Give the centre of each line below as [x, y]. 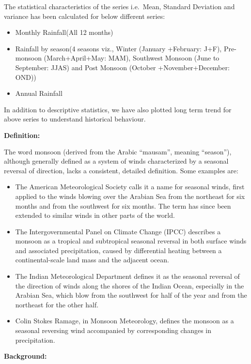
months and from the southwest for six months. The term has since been [123, 205]
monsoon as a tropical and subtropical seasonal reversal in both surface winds [131, 241]
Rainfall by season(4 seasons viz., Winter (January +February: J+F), [118, 48]
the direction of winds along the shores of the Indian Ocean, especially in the [130, 285]
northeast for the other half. [57, 304]
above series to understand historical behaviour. [75, 119]
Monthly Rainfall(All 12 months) [64, 32]
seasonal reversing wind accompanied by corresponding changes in [113, 330]
